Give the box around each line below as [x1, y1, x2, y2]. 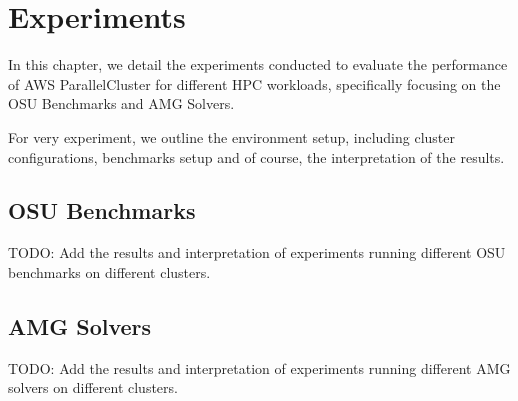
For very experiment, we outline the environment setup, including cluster [8, 126, 456, 147]
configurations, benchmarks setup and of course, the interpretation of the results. [8, 146, 505, 167]
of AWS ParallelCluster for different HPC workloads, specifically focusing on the [8, 73, 501, 94]
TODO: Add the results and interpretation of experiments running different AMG [8, 357, 511, 378]
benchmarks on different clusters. [8, 261, 211, 282]
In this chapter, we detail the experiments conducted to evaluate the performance [8, 54, 508, 75]
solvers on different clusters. [8, 377, 178, 398]
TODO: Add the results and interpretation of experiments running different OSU [8, 242, 506, 263]
